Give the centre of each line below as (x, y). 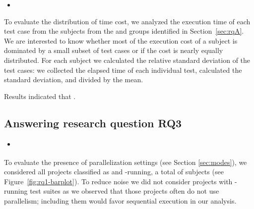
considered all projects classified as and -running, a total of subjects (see (114, 172)
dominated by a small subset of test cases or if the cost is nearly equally (114, 50)
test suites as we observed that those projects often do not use (125, 191)
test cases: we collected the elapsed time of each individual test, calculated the (123, 70)
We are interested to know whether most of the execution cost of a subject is (121, 40)
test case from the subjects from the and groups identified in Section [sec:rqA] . (124, 31)
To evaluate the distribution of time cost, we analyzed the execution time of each (127, 21)
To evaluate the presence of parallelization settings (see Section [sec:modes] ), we (126, 162)
